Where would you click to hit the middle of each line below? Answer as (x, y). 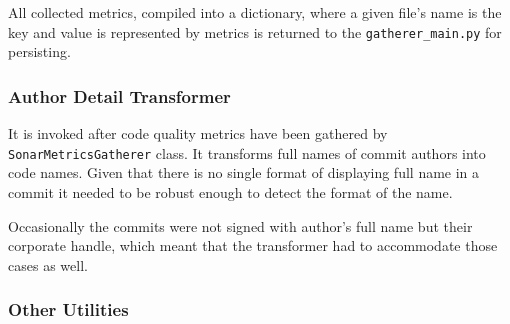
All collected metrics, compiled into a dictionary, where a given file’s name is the (255, 12)
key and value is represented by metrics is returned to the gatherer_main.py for (255, 31)
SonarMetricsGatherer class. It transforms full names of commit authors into (247, 152)
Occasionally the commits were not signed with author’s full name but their (240, 225)
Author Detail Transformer (119, 95)
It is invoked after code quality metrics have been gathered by (198, 133)
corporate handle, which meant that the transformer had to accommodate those (253, 245)
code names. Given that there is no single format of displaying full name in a (244, 172)
